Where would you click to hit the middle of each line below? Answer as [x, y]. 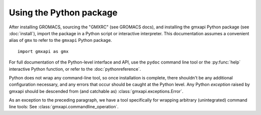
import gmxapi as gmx [43, 51]
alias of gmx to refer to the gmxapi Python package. [60, 40]
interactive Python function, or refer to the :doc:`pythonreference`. [75, 69]
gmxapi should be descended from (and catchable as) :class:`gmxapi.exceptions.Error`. [96, 91]
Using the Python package [63, 13]
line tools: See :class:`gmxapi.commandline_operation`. [64, 107]
